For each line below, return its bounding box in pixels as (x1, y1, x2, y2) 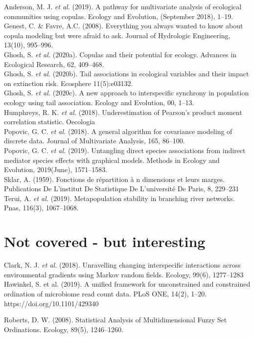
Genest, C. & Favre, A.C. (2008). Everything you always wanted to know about (4, 21, 243, 31)
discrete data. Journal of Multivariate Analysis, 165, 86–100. (4, 135, 185, 146)
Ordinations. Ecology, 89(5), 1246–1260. (4, 324, 123, 334)
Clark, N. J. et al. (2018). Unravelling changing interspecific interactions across (4, 260, 241, 270)
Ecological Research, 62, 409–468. (4, 59, 104, 69)
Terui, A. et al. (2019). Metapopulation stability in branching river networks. (4, 193, 235, 203)
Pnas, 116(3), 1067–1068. (4, 203, 79, 213)
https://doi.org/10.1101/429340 (4, 298, 99, 308)
